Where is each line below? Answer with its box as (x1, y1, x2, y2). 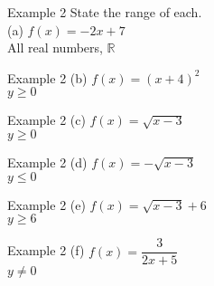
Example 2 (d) (7, 152, 88, 171)
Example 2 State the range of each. (7, 3, 202, 21)
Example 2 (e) (7, 195, 86, 214)
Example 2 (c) (7, 110, 86, 129)
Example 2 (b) (7, 68, 88, 87)
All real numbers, (7, 38, 103, 57)
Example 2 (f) (7, 241, 85, 260)
